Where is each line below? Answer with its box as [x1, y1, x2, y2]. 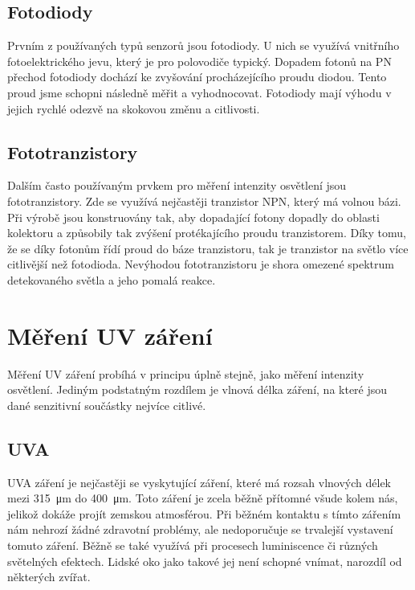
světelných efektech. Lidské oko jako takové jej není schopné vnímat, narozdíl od [7, 552, 402, 569]
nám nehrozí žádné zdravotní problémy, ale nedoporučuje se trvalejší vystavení [7, 521, 393, 538]
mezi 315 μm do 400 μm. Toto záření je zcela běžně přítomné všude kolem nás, [7, 490, 398, 506]
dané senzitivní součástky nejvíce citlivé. [7, 396, 206, 413]
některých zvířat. [7, 568, 91, 585]
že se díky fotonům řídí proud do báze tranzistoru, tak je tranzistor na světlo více [7, 240, 409, 256]
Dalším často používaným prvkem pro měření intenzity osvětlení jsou [7, 177, 347, 194]
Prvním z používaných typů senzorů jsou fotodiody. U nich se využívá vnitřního [7, 37, 400, 54]
